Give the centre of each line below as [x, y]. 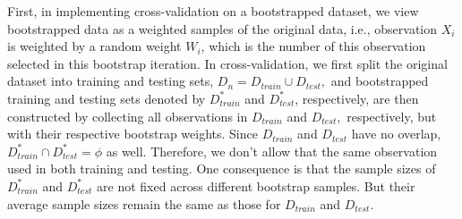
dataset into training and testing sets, [111, 81]
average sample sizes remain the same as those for [144, 203]
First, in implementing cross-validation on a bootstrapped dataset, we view [213, 11]
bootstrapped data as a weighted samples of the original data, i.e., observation [222, 28]
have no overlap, [396, 134]
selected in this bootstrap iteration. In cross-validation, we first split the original [227, 63]
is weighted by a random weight [94, 46]
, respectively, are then [357, 98]
